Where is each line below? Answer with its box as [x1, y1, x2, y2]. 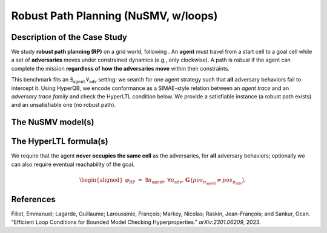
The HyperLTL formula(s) [11, 136, 108, 147]
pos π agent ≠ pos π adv [193, 176, 242, 185]
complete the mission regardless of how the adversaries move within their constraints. [11, 65, 230, 72]
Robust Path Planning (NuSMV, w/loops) [11, 9, 218, 22]
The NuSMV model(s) [11, 117, 94, 127]
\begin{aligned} [79, 176, 124, 184]
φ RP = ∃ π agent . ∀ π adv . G [125, 176, 190, 185]
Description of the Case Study [11, 32, 127, 42]
